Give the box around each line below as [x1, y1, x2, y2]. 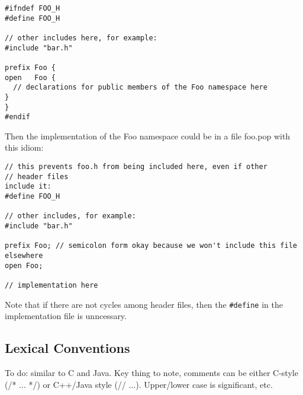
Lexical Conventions [5, 339, 130, 357]
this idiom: [5, 141, 44, 154]
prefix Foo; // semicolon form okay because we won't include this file [5, 241, 297, 250]
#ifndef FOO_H [5, 4, 60, 12]
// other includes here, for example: [5, 33, 157, 42]
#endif [5, 113, 30, 122]
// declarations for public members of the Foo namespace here [13, 83, 267, 92]
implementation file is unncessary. [5, 310, 127, 322]
